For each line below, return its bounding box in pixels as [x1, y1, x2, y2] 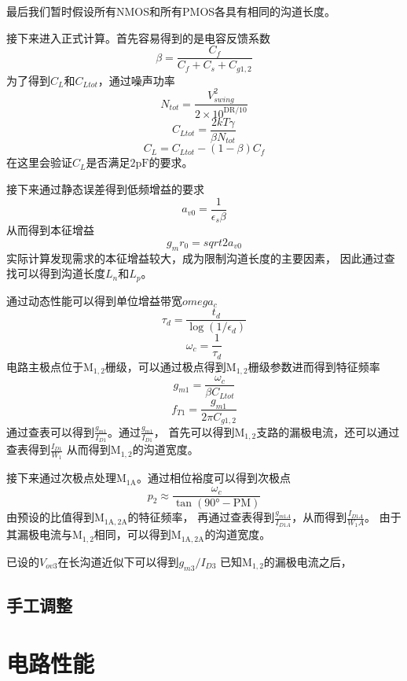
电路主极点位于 [6, 358, 83, 374]
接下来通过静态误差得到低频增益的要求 [6, 181, 204, 197]
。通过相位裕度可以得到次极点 [136, 469, 291, 486]
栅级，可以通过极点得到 [104, 358, 226, 374]
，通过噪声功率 [97, 72, 175, 88]
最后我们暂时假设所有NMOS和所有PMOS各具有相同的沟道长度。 [6, 3, 336, 19]
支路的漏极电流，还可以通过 [256, 423, 400, 440]
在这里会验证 [6, 154, 72, 171]
